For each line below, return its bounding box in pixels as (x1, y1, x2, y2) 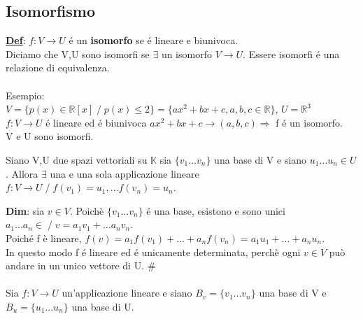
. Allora (6, 166, 38, 180)
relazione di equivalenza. (6, 60, 110, 75)
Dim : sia (6, 203, 45, 218)
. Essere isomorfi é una (243, 46, 340, 61)
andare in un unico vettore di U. (6, 258, 145, 273)
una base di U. (71, 299, 134, 313)
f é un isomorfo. (276, 115, 343, 129)
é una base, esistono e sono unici (146, 203, 285, 218)
